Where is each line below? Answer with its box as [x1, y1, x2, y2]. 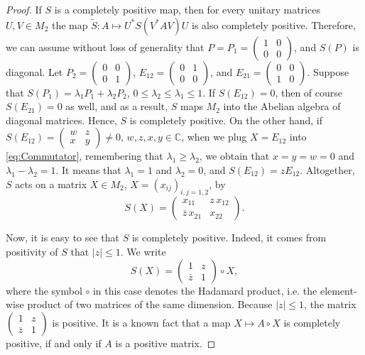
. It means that [55, 162, 121, 177]
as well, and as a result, [65, 99, 168, 114]
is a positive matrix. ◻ [115, 335, 216, 350]
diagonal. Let [6, 64, 63, 79]
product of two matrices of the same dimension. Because [27, 297, 273, 312]
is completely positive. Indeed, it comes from [131, 230, 327, 245]
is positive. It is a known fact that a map [52, 315, 231, 329]
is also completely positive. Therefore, [192, 17, 356, 32]
